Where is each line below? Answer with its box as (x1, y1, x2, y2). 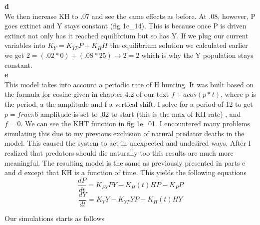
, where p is (220, 89, 256, 99)
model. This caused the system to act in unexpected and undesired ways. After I (4, 138, 251, 148)
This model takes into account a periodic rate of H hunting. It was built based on (4, 79, 254, 89)
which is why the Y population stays (141, 49, 254, 60)
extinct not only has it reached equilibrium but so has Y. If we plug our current (4, 30, 249, 40)
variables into (4, 40, 45, 50)
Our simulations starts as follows (4, 213, 105, 223)
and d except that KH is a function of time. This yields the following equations (4, 167, 247, 178)
